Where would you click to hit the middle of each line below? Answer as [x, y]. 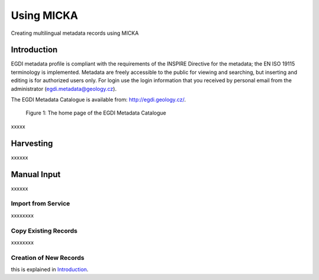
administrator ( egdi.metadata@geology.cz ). [64, 89]
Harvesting [32, 143]
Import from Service [40, 204]
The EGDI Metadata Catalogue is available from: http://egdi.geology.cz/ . [98, 100]
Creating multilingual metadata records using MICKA [75, 33]
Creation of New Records [48, 258]
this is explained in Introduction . [50, 269]
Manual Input [36, 174]
